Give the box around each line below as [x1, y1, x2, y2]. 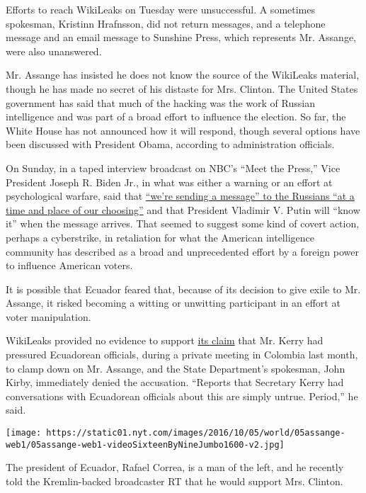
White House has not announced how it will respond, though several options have [6, 123, 360, 137]
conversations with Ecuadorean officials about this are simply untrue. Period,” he [6, 388, 358, 403]
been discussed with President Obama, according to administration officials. [6, 137, 335, 152]
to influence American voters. [6, 258, 133, 273]
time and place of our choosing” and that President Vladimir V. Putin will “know [6, 202, 360, 217]
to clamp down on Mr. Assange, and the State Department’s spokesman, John [6, 361, 345, 375]
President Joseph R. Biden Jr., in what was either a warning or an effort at [6, 174, 333, 189]
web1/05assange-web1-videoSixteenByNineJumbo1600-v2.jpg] [6, 439, 285, 450]
